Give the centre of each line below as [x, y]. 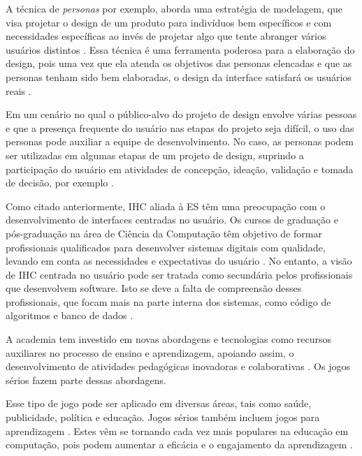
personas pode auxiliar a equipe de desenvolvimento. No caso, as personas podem [180, 141]
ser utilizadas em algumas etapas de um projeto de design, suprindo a [155, 155]
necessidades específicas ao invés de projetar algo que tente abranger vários [166, 36]
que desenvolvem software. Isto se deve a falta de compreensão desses [154, 288]
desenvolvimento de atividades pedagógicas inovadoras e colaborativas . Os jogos [178, 366]
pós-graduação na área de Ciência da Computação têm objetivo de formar [164, 233]
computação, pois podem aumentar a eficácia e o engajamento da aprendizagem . [179, 444]
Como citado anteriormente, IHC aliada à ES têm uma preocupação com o [166, 206]
